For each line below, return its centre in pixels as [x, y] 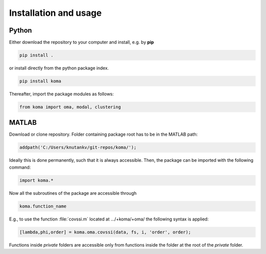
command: [20, 167]
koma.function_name [43, 206]
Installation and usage [55, 13]
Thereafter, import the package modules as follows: [62, 94]
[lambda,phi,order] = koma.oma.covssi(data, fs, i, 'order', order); [105, 232]
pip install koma [40, 81]
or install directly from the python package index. [59, 68]
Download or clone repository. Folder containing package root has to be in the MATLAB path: [103, 134]
